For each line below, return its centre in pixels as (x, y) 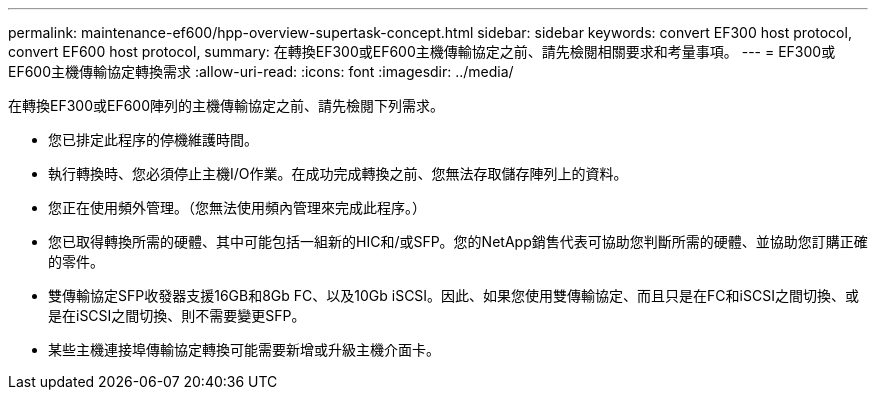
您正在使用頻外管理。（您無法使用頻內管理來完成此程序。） (237, 207)
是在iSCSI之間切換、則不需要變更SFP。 (177, 315)
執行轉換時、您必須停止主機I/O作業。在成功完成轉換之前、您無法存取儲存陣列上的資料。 (338, 173)
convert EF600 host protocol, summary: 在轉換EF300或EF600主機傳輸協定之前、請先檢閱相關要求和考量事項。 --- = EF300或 (422, 51)
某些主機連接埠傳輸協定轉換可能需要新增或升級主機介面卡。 (244, 349)
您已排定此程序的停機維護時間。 (153, 139)
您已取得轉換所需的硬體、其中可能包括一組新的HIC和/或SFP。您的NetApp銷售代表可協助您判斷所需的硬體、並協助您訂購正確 (458, 241)
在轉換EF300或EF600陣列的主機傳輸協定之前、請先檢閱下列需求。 (226, 105)
